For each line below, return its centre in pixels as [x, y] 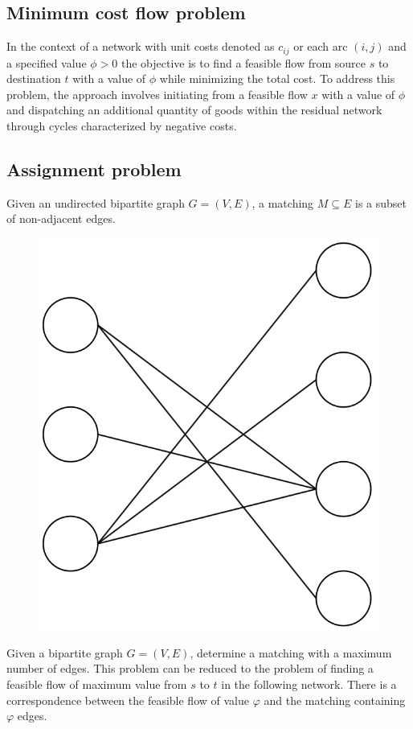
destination [34, 78]
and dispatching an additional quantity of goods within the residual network [194, 110]
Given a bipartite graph [65, 652]
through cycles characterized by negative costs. [122, 126]
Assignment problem [94, 169]
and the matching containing [335, 700]
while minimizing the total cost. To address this [277, 78]
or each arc [321, 46]
